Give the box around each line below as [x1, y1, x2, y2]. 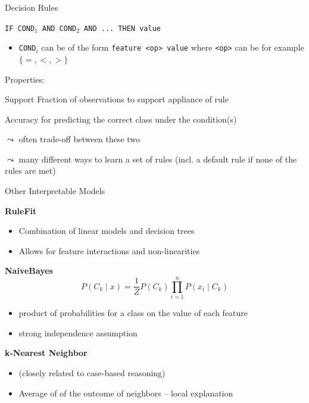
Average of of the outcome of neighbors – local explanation [18, 386, 233, 399]
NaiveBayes [5, 264, 53, 277]
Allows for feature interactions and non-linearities [18, 244, 200, 257]
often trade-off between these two [18, 133, 141, 145]
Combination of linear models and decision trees [18, 224, 195, 237]
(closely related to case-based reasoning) [18, 366, 166, 379]
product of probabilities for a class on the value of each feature [18, 307, 248, 319]
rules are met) [5, 164, 56, 177]
